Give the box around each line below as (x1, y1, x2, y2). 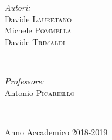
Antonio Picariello (5, 86, 75, 98)
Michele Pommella (5, 24, 72, 36)
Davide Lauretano (5, 12, 72, 25)
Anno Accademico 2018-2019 (5, 125, 108, 138)
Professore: (5, 74, 45, 87)
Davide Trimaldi (5, 35, 65, 47)
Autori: (5, 1, 30, 13)
